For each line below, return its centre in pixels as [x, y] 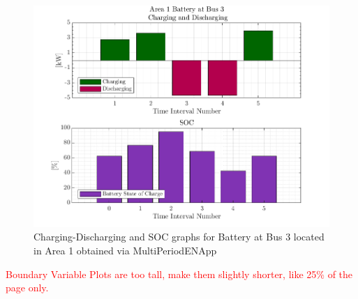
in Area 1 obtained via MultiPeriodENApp [125, 251]
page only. [27, 287]
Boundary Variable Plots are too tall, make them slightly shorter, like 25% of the [179, 274]
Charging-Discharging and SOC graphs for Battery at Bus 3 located [179, 237]
